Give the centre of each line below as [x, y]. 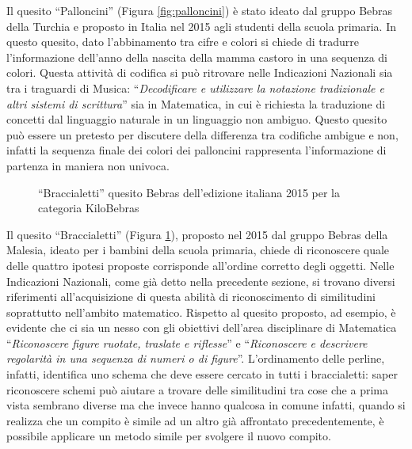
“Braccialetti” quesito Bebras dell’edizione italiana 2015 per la [189, 192]
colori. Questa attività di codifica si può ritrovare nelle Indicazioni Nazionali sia [200, 72]
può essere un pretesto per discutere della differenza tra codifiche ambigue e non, [202, 134]
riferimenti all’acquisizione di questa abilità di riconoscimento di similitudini [191, 297]
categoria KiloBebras [89, 208]
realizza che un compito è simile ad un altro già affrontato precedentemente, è [195, 420]
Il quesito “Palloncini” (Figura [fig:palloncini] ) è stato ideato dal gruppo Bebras [200, 10]
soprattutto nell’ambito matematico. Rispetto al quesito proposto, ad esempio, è [201, 312]
